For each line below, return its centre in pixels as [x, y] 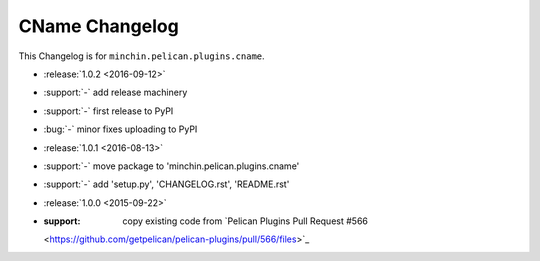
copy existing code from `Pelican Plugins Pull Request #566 [245, 221]
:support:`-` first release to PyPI [108, 111]
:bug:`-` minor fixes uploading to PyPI [120, 129]
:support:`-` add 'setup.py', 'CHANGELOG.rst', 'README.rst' [166, 184]
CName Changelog [98, 26]
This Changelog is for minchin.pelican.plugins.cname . [141, 56]
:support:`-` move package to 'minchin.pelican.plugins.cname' [171, 166]
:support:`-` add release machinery [115, 92]
